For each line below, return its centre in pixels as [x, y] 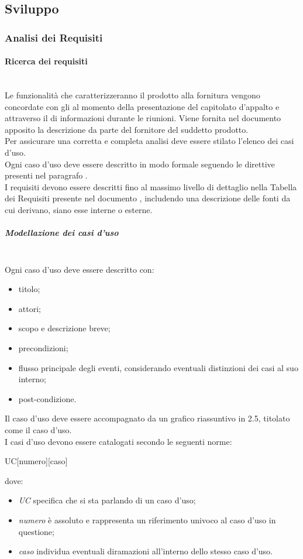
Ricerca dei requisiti [46, 61]
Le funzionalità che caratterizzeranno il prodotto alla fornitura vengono [132, 95]
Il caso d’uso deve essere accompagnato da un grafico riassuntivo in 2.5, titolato [147, 418]
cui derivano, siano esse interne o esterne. [79, 209]
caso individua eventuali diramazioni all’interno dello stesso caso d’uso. [145, 551]
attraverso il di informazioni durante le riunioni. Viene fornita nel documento [143, 118]
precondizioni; [43, 348]
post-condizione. [47, 398]
